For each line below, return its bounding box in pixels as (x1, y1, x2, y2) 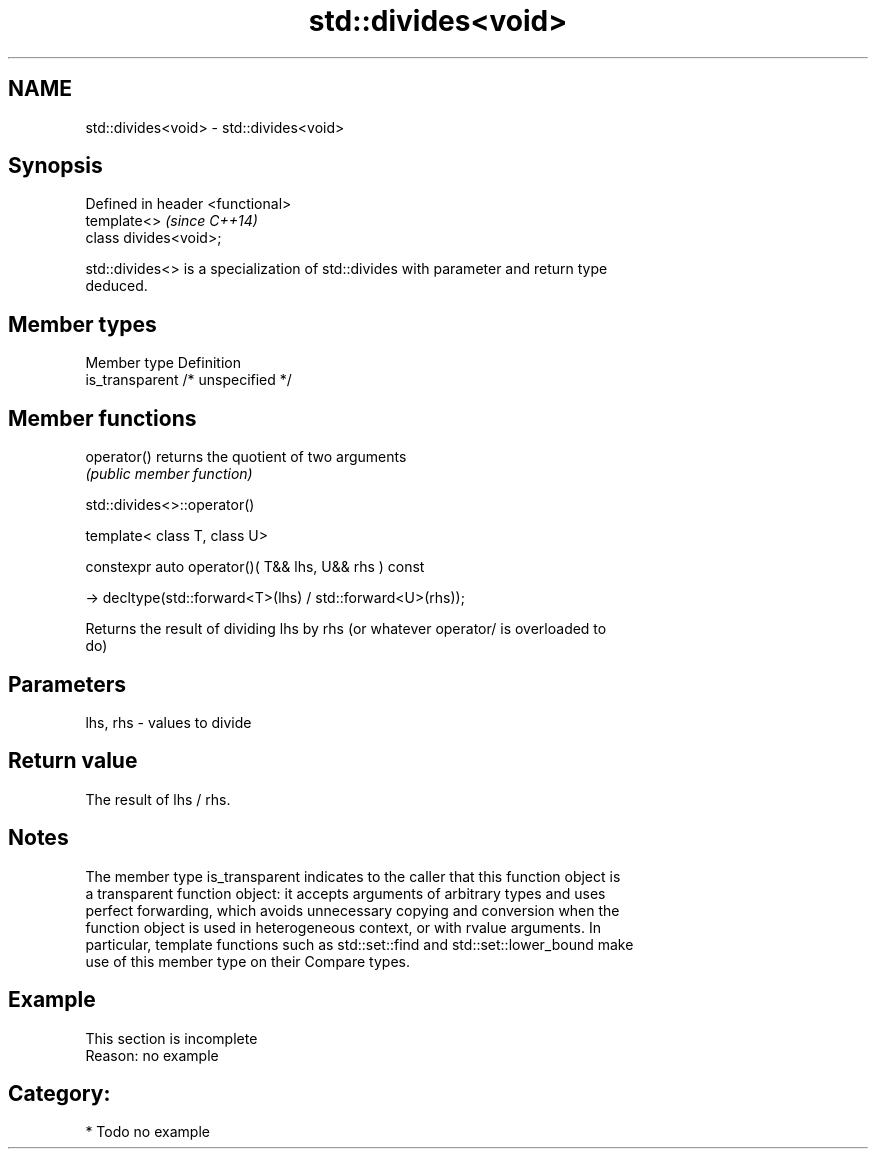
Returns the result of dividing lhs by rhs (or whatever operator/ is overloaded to (85, 620, 607, 638)
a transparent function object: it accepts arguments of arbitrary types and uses (85, 884, 606, 902)
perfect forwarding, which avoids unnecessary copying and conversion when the (85, 901, 620, 919)
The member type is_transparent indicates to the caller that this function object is (85, 867, 621, 885)
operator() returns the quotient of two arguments (85, 448, 407, 466)
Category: (8, 1080, 111, 1106)
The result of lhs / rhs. (85, 790, 231, 808)
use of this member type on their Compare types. (85, 952, 410, 970)
